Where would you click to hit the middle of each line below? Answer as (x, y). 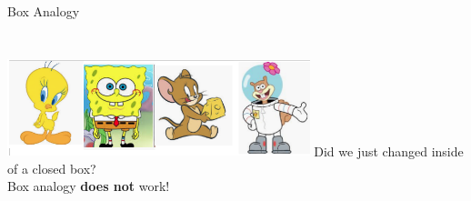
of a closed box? (52, 168)
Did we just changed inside (389, 151)
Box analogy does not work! (89, 186)
